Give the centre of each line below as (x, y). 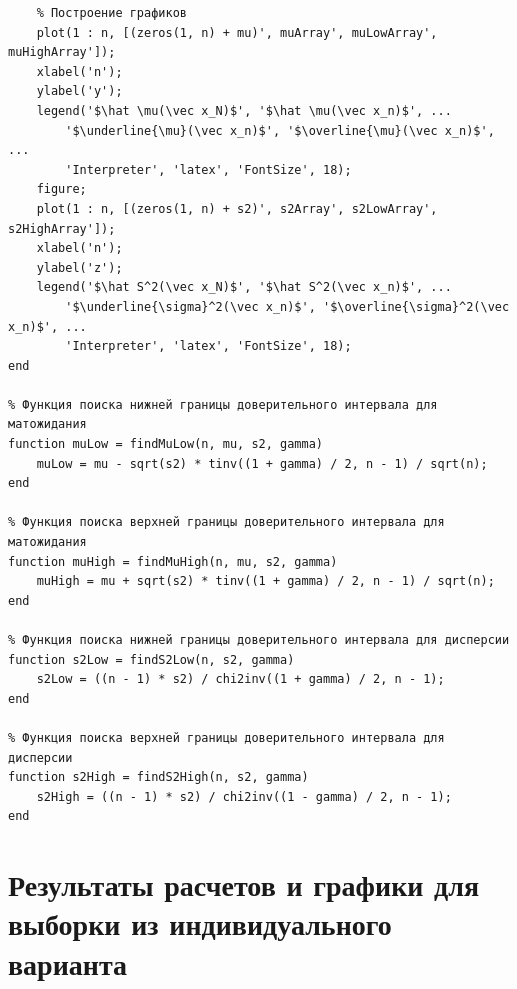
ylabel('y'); (79, 91)
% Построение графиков (111, 13)
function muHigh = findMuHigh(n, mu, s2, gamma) (173, 561)
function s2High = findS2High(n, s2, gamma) (158, 777)
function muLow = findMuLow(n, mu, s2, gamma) (165, 444)
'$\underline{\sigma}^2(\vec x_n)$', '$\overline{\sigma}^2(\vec (287, 306)
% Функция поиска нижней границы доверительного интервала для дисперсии (259, 640)
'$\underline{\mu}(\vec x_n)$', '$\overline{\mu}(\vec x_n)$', (280, 130)
